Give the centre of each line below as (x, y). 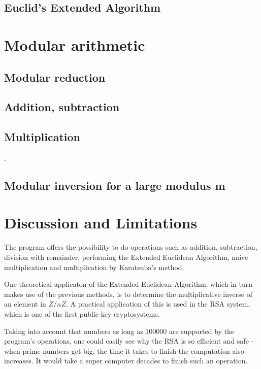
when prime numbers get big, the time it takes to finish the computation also (124, 350)
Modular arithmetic (75, 44)
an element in (25, 304)
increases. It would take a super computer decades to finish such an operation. (126, 361)
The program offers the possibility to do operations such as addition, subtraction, (131, 247)
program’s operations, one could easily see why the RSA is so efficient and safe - (129, 341)
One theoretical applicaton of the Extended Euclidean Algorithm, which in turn (128, 284)
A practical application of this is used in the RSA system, (160, 304)
